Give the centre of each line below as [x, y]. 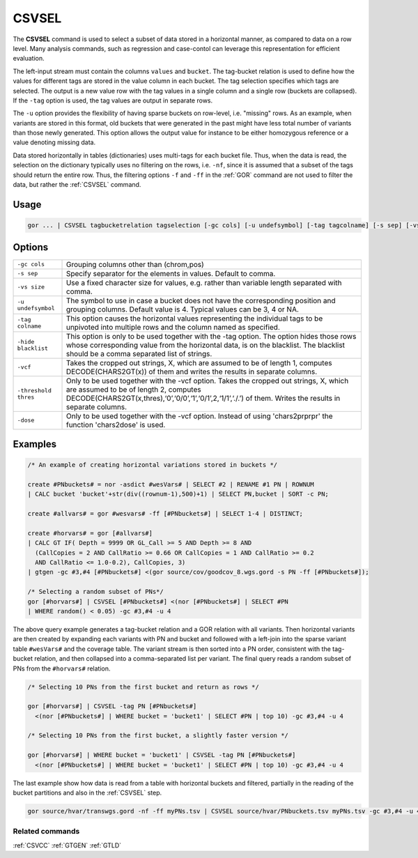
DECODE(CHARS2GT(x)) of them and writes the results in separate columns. [191, 371]
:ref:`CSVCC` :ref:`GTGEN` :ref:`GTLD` [67, 845]
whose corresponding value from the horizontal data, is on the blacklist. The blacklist [205, 345]
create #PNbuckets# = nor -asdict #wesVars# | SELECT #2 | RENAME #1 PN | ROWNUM [171, 484]
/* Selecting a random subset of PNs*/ [95, 592]
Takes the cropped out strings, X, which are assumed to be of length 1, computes [199, 362]
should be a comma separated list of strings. [139, 353]
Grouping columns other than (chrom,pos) [135, 264]
